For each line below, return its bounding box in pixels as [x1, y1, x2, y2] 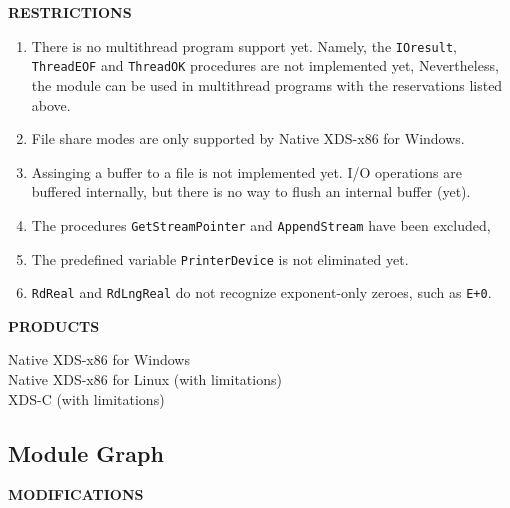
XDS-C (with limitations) [8, 388, 165, 409]
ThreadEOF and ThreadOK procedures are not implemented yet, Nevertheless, [31, 55, 499, 76]
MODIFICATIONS [8, 484, 144, 505]
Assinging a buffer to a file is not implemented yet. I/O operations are [31, 161, 462, 182]
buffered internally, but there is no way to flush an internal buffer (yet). [31, 181, 471, 202]
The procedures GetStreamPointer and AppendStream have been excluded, [31, 214, 491, 235]
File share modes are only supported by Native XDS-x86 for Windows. [31, 128, 465, 149]
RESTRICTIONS [8, 2, 132, 22]
